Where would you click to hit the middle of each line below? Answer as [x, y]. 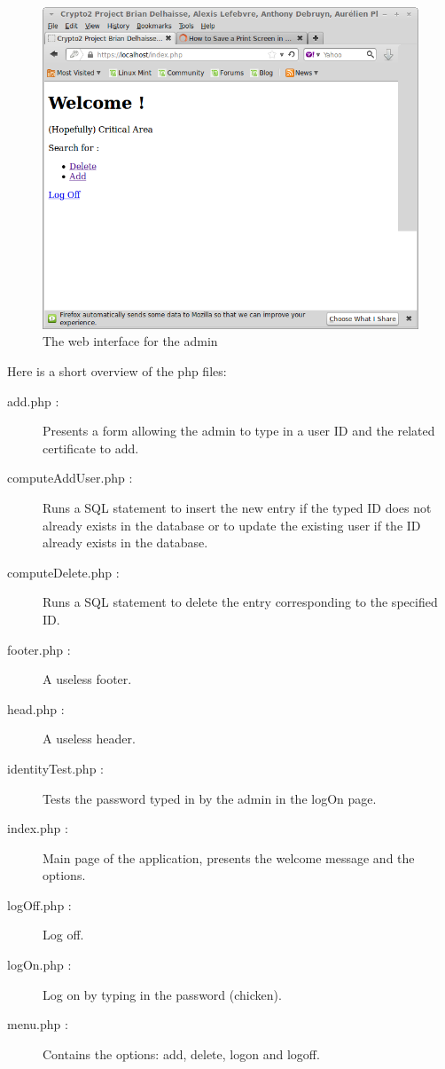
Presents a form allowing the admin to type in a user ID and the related [239, 431]
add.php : [33, 401]
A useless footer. [87, 679]
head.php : [36, 708]
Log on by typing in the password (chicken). [162, 994]
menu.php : [38, 1024]
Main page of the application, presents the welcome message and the [229, 857]
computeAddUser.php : [70, 478]
